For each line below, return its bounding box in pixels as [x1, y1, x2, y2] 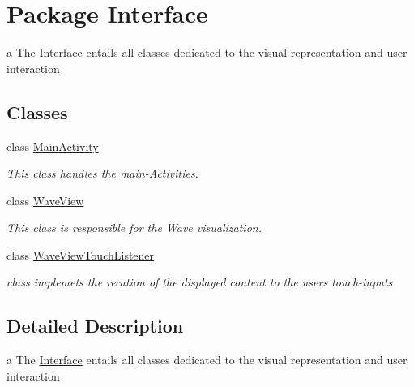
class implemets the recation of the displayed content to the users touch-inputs [6, 273, 393, 290]
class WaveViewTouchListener [6, 246, 155, 263]
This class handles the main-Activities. [6, 165, 198, 182]
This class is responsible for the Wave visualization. [6, 219, 262, 236]
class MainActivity [6, 137, 99, 154]
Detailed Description [6, 313, 184, 338]
